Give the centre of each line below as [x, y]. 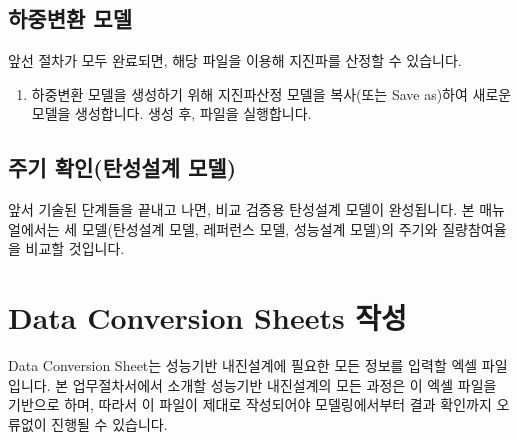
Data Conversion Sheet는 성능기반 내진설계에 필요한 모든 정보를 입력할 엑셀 [243, 365]
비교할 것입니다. [75, 248]
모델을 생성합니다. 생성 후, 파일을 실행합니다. [171, 113]
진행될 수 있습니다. [109, 423]
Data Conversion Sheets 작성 [207, 317]
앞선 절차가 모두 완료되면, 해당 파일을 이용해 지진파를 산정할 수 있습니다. [235, 60]
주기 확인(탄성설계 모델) [122, 167]
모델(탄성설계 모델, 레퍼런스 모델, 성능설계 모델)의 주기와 [259, 228]
